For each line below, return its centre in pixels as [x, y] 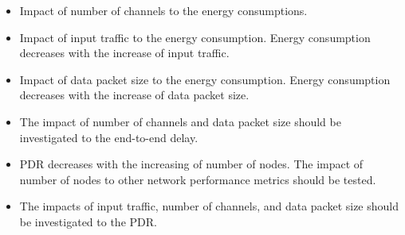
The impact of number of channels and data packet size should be [180, 121]
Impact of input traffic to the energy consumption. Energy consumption [195, 37]
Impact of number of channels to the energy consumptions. [163, 10]
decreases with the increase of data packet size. [134, 95]
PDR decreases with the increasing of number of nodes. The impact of [191, 164]
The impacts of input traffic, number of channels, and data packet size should [209, 206]
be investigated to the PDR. [88, 221]
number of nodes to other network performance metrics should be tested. [198, 179]
